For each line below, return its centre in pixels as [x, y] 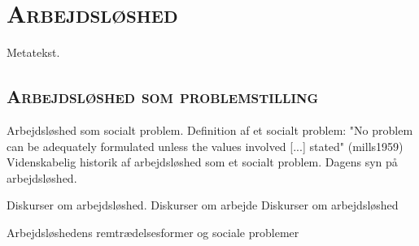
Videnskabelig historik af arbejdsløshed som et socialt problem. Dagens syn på [202, 162]
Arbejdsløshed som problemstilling [163, 96]
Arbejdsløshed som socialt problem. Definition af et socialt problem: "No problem [210, 129]
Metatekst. [33, 52]
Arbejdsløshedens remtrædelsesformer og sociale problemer [153, 232]
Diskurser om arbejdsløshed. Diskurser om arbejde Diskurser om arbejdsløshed [203, 205]
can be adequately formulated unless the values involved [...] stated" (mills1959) [205, 146]
